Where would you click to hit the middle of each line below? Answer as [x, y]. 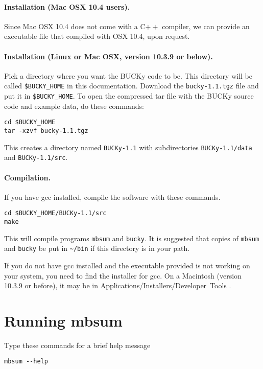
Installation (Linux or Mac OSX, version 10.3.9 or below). [109, 56]
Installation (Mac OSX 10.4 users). [67, 6]
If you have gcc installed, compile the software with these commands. [112, 197]
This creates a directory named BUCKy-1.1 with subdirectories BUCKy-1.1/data [128, 147]
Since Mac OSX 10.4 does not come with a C [75, 26]
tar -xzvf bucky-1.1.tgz [46, 131]
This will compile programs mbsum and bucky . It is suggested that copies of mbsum [132, 238]
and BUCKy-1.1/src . [36, 157]
